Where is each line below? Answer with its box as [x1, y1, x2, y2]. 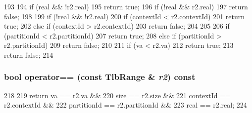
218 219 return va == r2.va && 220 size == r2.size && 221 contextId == [4, 90, 231, 100]
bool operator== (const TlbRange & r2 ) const [4, 71, 196, 83]
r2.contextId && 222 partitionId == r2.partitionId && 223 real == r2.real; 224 [4, 100, 247, 110]
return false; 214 [4, 49, 53, 60]
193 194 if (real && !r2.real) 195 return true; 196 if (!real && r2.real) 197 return [4, 1, 248, 11]
